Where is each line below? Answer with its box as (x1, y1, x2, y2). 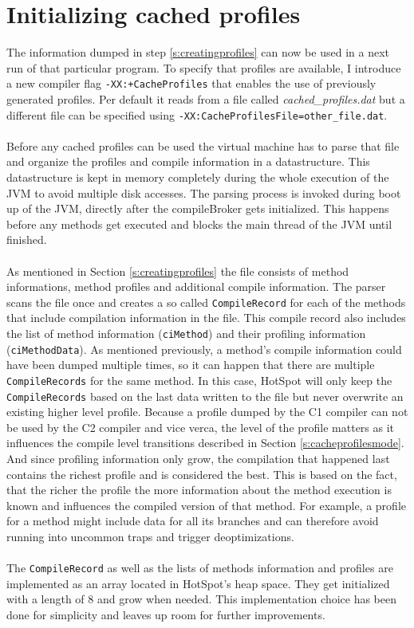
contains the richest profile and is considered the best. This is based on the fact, (6, 465, 397, 482)
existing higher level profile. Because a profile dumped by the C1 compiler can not (6, 403, 408, 420)
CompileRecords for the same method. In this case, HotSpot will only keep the (6, 371, 392, 388)
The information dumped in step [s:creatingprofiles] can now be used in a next (6, 44, 389, 61)
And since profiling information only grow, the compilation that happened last (6, 450, 390, 466)
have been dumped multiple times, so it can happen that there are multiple (6, 356, 375, 373)
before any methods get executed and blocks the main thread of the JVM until (6, 215, 392, 232)
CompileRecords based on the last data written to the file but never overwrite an (6, 387, 404, 404)
